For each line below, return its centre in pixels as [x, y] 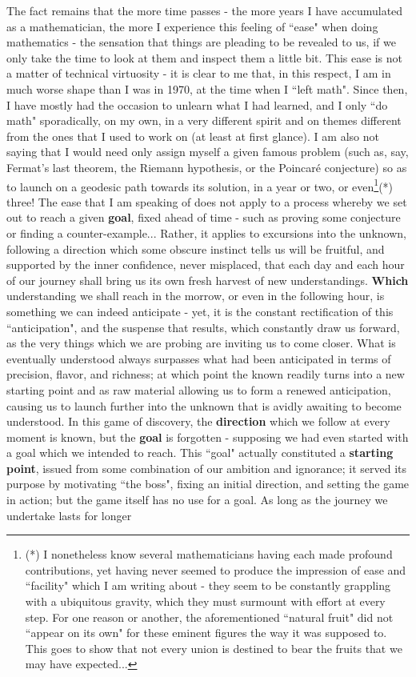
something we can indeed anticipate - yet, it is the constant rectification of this [200, 311]
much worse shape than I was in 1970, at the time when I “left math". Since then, [207, 88]
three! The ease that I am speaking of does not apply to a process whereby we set [207, 201]
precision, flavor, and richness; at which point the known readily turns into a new [206, 374]
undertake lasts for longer [69, 515]
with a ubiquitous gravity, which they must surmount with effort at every [205, 601]
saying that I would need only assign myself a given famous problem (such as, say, [208, 152]
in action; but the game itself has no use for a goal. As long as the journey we [197, 500]
